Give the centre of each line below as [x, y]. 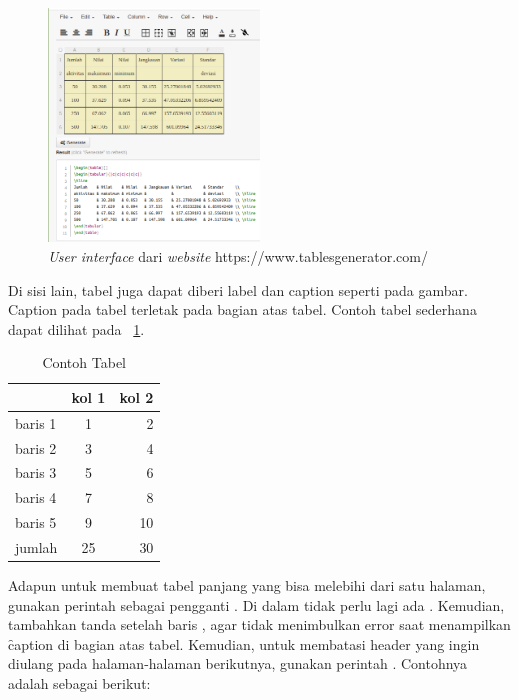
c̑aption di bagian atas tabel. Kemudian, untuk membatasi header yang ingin [244, 643]
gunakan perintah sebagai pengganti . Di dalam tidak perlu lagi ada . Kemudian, [256, 604]
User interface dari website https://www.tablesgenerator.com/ [238, 255]
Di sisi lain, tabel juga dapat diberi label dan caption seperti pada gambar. [238, 289]
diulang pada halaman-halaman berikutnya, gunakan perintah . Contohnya [238, 663]
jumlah [36, 546]
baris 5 [36, 522]
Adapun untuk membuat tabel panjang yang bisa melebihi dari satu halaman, [247, 585]
